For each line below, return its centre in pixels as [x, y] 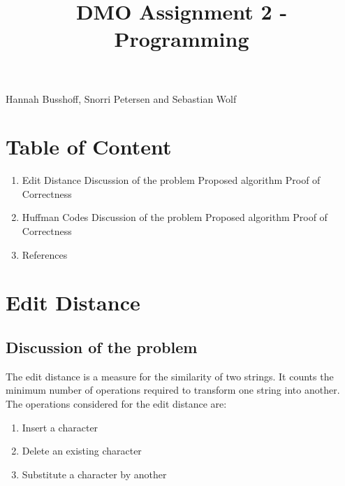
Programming [182, 39]
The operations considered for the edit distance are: [116, 404]
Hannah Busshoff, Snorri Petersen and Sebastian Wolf [121, 98]
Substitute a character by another [94, 474]
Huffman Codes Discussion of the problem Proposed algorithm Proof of [175, 217]
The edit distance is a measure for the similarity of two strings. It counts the [170, 376]
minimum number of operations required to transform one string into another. [173, 390]
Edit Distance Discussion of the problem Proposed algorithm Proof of [171, 180]
